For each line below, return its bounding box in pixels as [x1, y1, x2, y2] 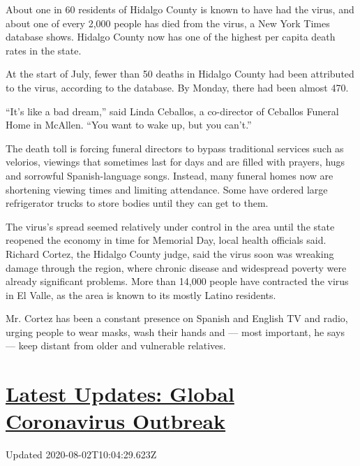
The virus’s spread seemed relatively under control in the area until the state [6, 219, 335, 233]
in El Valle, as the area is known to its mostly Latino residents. [6, 287, 276, 302]
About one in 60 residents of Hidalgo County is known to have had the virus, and [6, 2, 354, 16]
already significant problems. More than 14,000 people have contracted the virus [6, 274, 349, 289]
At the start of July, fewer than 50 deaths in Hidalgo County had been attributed [6, 66, 354, 81]
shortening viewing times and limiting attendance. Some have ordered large [6, 182, 328, 196]
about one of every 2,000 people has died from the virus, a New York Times [6, 15, 330, 30]
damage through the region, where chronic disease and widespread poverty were [6, 260, 347, 275]
